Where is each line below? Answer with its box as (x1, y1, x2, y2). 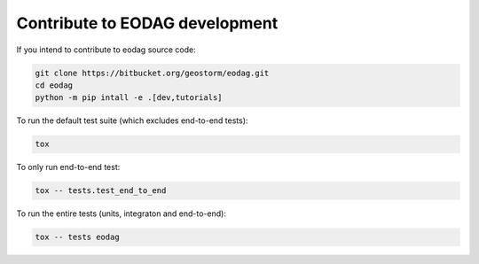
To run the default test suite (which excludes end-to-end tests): (16, 115, 248, 126)
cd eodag (35, 80, 74, 90)
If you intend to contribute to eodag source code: (16, 44, 196, 55)
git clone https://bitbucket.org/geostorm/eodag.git (35, 67, 270, 78)
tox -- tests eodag (35, 232, 120, 243)
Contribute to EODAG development (16, 13, 279, 33)
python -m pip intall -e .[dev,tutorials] (35, 93, 223, 103)
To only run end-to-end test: (16, 162, 121, 173)
